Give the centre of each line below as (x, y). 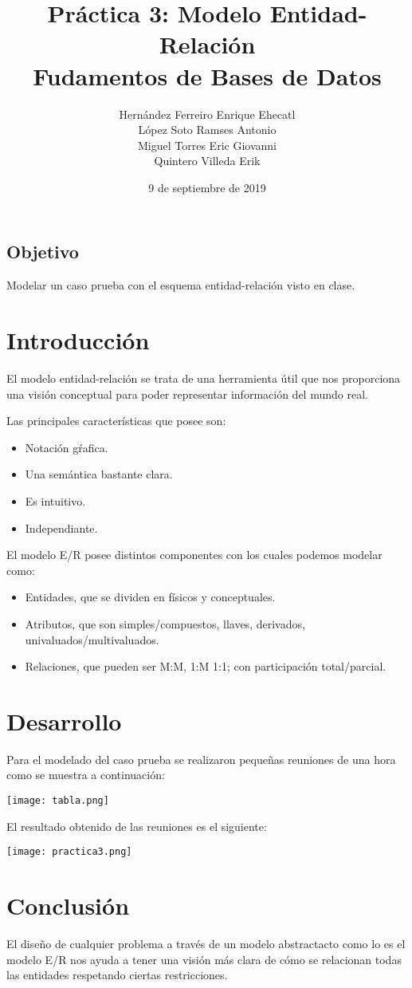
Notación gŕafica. (67, 447)
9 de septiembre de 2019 (207, 187)
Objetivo (43, 252)
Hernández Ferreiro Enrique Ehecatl (207, 114)
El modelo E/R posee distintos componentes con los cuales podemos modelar (194, 555)
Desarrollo (64, 720)
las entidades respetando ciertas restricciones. (117, 975)
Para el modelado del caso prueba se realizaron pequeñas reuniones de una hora (201, 759)
